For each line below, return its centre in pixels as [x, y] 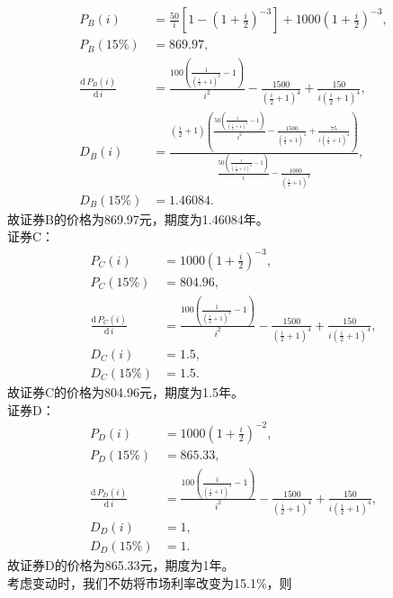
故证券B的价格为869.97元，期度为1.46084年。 [138, 218]
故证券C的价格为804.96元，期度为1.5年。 [125, 391]
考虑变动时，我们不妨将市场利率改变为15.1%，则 [150, 582]
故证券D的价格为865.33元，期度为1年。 [121, 564]
